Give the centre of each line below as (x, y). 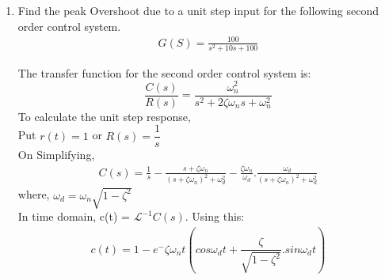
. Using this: (215, 216)
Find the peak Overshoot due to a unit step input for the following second (198, 10)
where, (34, 194)
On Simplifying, (56, 155)
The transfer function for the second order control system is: (164, 72)
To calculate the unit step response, (104, 116)
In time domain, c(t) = (74, 216)
